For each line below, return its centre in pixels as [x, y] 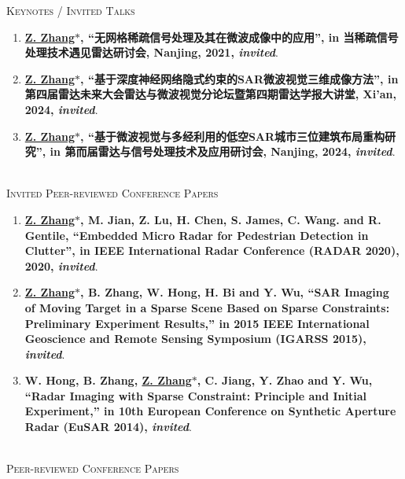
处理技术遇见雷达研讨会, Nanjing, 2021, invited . [151, 52]
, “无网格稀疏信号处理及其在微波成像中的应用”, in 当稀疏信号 [239, 37]
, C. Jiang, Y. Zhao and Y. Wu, [285, 380]
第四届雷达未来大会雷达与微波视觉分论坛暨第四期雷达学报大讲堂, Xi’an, [210, 94]
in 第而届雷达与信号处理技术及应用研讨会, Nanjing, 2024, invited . [223, 151]
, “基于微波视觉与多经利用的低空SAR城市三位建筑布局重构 [233, 136]
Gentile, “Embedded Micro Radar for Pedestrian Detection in [197, 235]
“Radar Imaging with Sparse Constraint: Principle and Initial [195, 395]
